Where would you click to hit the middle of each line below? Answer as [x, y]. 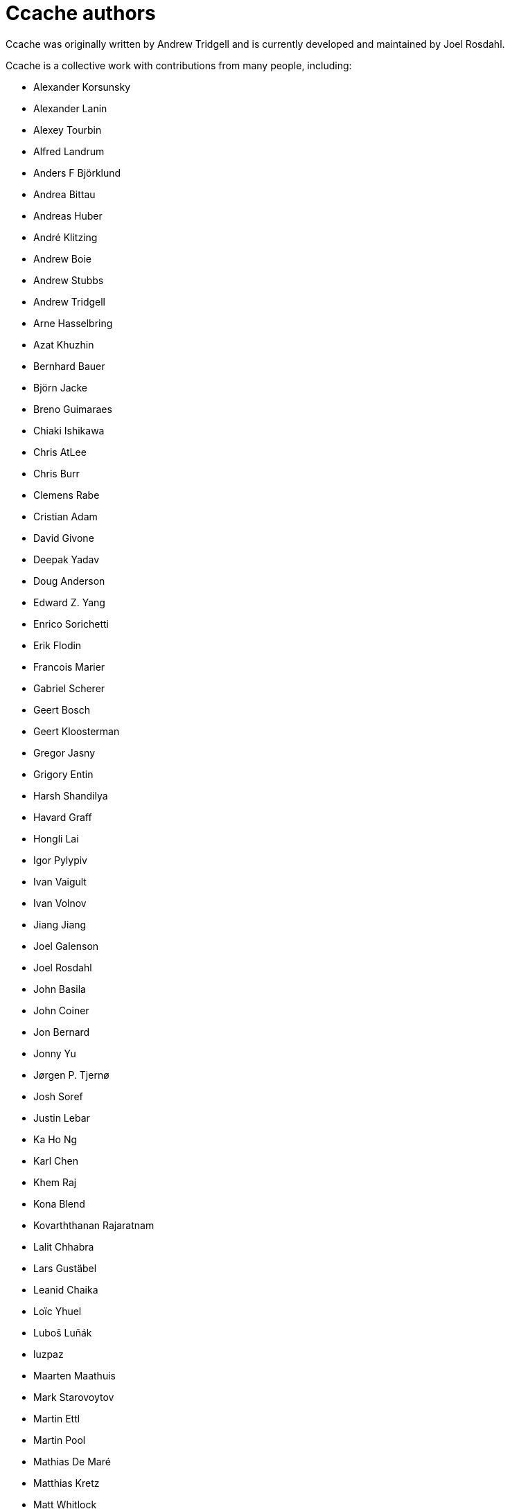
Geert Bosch [62, 709]
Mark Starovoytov [74, 1397]
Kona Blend [59, 1203]
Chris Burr [56, 473]
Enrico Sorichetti [71, 624]
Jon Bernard [62, 1032]
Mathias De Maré [72, 1461]
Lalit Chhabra [64, 1246]
